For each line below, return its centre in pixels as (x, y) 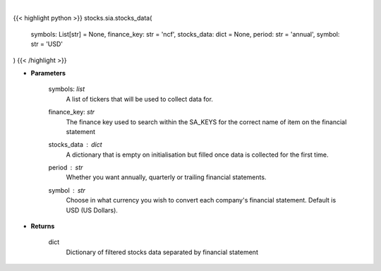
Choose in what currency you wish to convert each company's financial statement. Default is (201, 200)
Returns (43, 227)
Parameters (48, 73)
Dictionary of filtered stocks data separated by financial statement (162, 252)
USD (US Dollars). (92, 210)
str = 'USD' (47, 44)
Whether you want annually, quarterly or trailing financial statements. (166, 177)
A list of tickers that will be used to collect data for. (139, 99)
